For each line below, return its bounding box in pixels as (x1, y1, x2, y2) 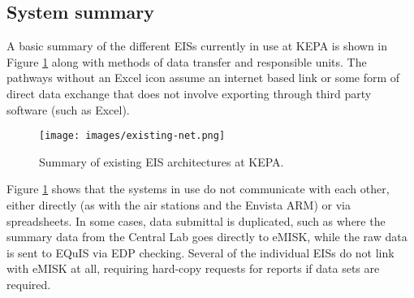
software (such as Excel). (6, 101, 130, 118)
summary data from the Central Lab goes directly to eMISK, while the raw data (6, 228, 408, 245)
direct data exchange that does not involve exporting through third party (6, 84, 372, 101)
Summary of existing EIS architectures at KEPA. (39, 153, 284, 170)
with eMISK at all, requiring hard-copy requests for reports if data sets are (6, 260, 380, 277)
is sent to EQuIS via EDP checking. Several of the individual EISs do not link (6, 244, 395, 261)
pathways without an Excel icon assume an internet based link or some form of (6, 69, 400, 86)
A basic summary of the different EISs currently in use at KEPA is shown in (6, 37, 388, 54)
